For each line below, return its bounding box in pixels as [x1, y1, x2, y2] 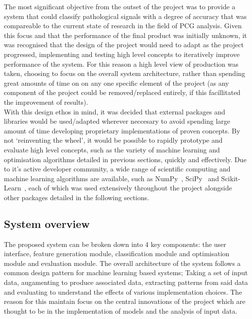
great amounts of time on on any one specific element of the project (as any [4, 77, 229, 88]
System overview [4, 216, 90, 231]
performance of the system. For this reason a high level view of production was [4, 58, 238, 69]
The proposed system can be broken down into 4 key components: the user [4, 239, 226, 249]
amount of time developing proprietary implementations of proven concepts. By [4, 125, 240, 135]
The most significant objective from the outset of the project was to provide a [4, 1, 235, 11]
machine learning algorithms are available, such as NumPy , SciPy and [4, 173, 219, 183]
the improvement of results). [4, 96, 88, 107]
